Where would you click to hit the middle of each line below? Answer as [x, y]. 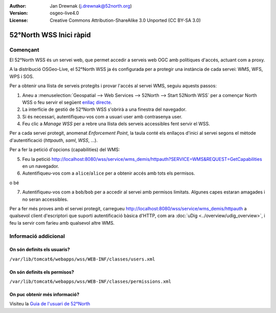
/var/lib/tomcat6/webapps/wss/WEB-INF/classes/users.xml [82, 259]
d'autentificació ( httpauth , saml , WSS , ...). [54, 140]
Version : [19, 13]
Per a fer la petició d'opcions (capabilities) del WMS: [65, 150]
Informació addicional [37, 236]
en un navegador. [41, 166]
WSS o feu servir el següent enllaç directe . [67, 102]
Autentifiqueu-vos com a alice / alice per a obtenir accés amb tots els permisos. [109, 173]
